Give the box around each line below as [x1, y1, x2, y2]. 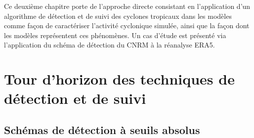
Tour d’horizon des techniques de [4, 69, 235, 89]
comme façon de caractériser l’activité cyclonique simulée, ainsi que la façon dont [4, 20, 250, 31]
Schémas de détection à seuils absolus [4, 122, 200, 137]
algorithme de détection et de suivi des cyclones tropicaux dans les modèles [4, 10, 232, 21]
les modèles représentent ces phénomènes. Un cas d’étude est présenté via [4, 30, 226, 40]
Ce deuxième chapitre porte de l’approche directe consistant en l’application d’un [4, 1, 251, 11]
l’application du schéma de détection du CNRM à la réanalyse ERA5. [4, 40, 215, 50]
